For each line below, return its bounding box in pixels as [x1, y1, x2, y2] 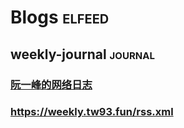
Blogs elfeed [10, 6, 110, 29]
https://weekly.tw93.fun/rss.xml [10, 105, 174, 119]
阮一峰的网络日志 [10, 77, 93, 91]
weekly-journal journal [10, 46, 155, 63]
